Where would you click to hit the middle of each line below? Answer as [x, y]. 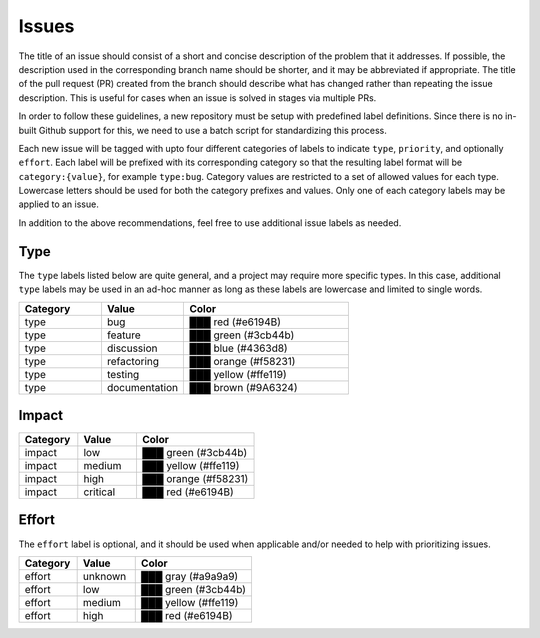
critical [99, 492]
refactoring [133, 361]
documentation [142, 387]
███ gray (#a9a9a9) [189, 576]
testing [123, 374]
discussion [132, 348]
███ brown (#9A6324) [244, 387]
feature [124, 335]
